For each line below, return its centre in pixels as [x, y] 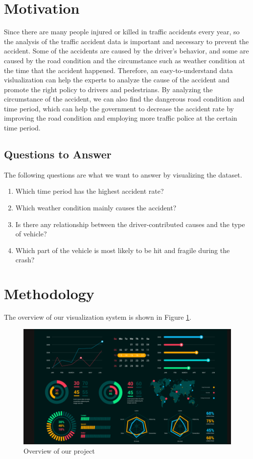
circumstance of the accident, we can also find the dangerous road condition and [124, 99]
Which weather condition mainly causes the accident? [96, 208]
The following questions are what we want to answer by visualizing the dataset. [123, 174]
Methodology [49, 293]
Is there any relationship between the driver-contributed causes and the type [130, 224]
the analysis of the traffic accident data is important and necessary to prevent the [126, 41]
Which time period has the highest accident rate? [90, 191]
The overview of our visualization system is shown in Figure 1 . [98, 317]
